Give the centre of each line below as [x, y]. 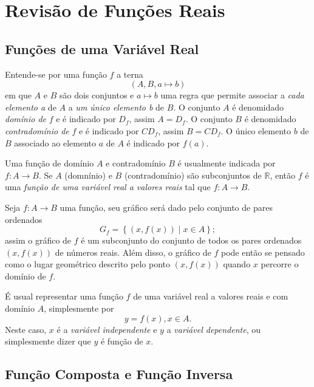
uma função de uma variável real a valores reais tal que [108, 187]
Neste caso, [26, 329]
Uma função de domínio [49, 163]
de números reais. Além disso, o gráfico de [133, 252]
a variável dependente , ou [213, 329]
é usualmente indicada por [227, 163]
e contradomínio [136, 163]
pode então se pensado [263, 252]
